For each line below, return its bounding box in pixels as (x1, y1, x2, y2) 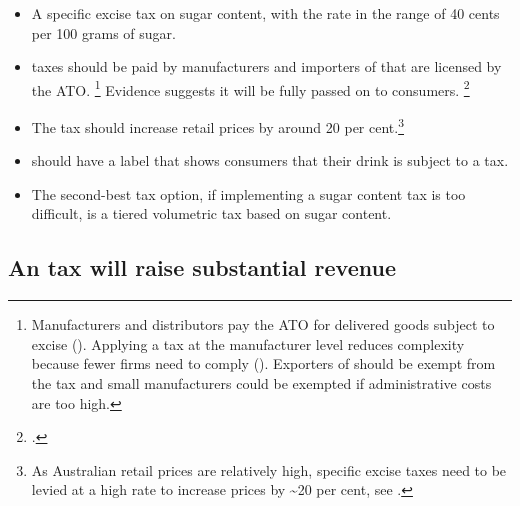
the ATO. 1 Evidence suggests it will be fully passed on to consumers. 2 (31, 76, 470, 100)
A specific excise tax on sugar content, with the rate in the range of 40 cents (31, 3, 500, 23)
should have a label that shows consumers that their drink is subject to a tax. (31, 150, 509, 171)
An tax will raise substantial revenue (8, 252, 396, 283)
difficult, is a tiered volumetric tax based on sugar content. (31, 203, 392, 224)
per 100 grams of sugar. (31, 22, 176, 43)
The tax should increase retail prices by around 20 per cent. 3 (31, 114, 405, 137)
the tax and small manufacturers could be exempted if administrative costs (31, 373, 492, 394)
